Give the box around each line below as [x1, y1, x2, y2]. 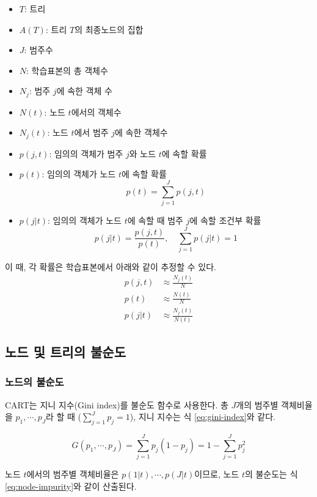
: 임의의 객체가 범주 [49, 147, 123, 160]
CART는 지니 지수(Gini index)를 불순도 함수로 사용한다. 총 [5, 398, 228, 411]
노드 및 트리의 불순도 [5, 342, 126, 361]
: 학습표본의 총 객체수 [26, 64, 108, 76]
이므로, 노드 [194, 468, 239, 480]
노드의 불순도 [5, 374, 64, 389]
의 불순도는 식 [244, 468, 298, 480]
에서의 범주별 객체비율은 [26, 468, 119, 480]
